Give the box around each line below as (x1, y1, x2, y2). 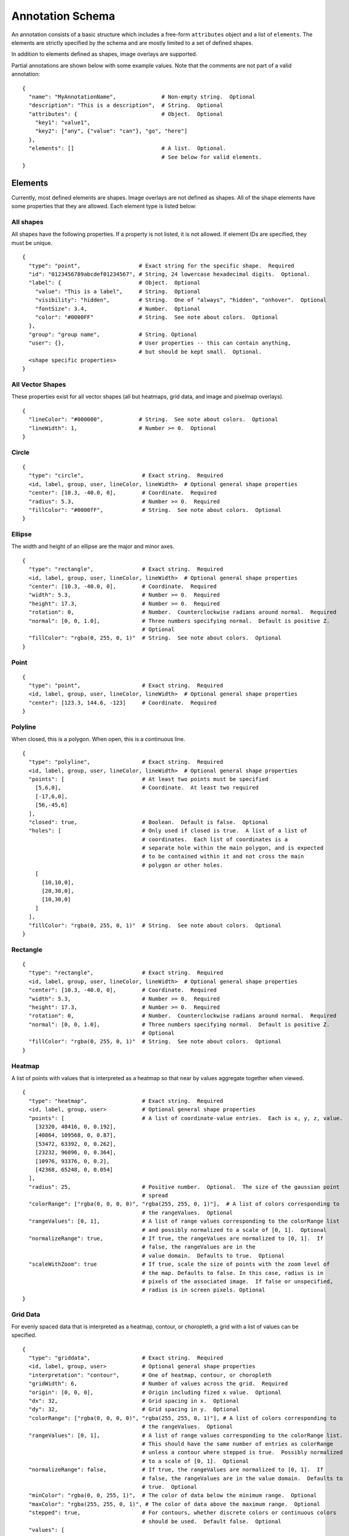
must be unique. (11, 239, 53, 246)
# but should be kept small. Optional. (138, 348, 262, 355)
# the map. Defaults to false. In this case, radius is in (141, 1269, 324, 1276)
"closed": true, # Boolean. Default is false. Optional (28, 818, 269, 826)
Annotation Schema (11, 9, 116, 23)
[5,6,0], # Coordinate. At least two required (34, 784, 259, 791)
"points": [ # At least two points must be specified (28, 775, 269, 783)
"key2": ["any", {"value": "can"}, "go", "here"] (34, 128, 187, 135)
